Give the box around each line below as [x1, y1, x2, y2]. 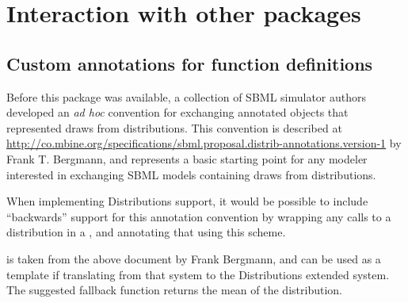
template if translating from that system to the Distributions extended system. [6, 266, 390, 282]
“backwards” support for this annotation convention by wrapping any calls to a [6, 208, 391, 224]
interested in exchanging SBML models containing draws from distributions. [6, 166, 376, 182]
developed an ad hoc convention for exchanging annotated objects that [6, 104, 349, 121]
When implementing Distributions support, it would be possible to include [6, 193, 368, 209]
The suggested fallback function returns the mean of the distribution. [6, 282, 342, 298]
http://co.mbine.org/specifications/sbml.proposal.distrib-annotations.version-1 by [6, 135, 402, 151]
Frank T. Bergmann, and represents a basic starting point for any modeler [6, 150, 368, 167]
